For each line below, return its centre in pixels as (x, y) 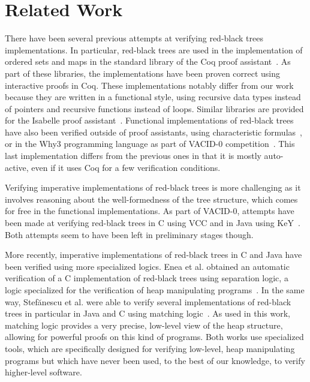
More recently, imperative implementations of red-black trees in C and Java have (154, 255)
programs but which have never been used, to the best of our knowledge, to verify (155, 360)
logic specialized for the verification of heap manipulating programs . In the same (155, 290)
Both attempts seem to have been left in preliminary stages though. (129, 234)
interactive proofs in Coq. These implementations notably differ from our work (149, 85)
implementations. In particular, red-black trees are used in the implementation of (154, 49)
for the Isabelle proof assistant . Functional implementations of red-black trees (149, 120)
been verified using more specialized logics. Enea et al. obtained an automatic (147, 266)
